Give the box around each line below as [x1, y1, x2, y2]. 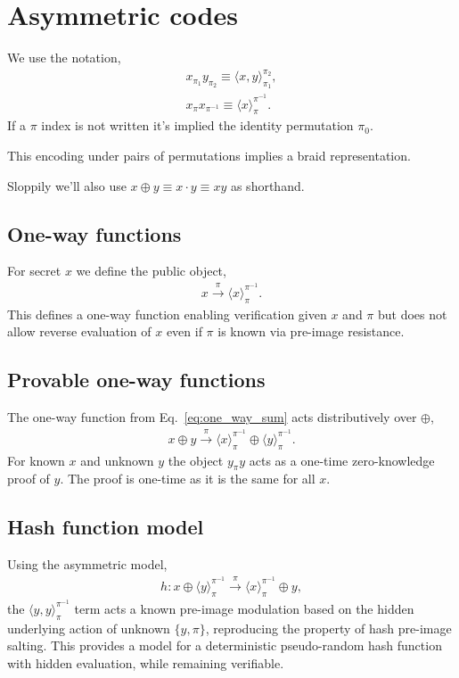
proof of [7, 469, 50, 488]
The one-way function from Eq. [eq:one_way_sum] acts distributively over [7, 408, 417, 426]
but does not [378, 304, 447, 323]
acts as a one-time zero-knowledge [249, 451, 435, 469]
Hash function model [7, 513, 204, 541]
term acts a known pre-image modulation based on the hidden [74, 599, 414, 617]
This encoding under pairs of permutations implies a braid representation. [7, 145, 411, 164]
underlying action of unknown [7, 618, 170, 637]
